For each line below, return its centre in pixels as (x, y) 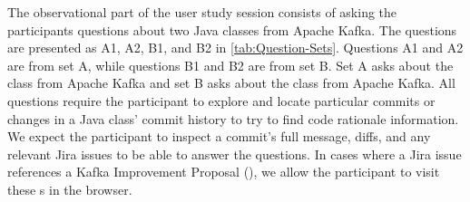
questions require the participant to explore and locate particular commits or (221, 100)
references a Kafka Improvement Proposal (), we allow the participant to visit (224, 172)
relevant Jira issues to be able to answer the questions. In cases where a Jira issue (235, 154)
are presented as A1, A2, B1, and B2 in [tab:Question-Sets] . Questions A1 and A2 (235, 48)
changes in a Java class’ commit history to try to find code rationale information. (233, 118)
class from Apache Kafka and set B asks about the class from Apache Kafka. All (231, 83)
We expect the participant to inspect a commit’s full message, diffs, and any (219, 136)
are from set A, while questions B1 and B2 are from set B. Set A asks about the (230, 65)
